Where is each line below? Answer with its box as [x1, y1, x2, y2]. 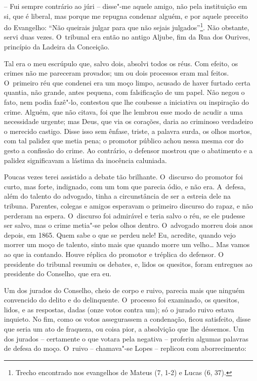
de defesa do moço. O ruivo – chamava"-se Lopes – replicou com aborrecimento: [4, 343, 247, 353]
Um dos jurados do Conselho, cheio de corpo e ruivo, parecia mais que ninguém [4, 285, 245, 295]
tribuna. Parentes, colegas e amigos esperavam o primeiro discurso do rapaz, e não [4, 200, 253, 211]
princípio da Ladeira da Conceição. [4, 42, 110, 52]
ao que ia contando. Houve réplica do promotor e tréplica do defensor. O [4, 249, 224, 259]
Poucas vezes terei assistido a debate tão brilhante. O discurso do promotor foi [4, 171, 243, 182]
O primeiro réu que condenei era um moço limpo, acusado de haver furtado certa [4, 77, 251, 87]
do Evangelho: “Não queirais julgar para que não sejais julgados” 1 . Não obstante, [4, 21, 250, 32]
